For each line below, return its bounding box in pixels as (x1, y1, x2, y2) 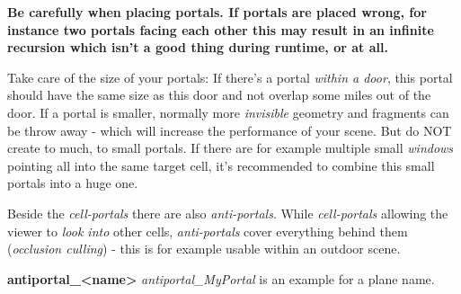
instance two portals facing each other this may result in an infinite (7, 20, 434, 39)
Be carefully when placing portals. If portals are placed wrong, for (7, 3, 427, 21)
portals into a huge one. (7, 174, 138, 192)
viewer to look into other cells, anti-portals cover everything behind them (7, 221, 408, 240)
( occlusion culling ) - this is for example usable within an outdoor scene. (7, 239, 401, 258)
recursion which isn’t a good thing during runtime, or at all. (7, 38, 388, 57)
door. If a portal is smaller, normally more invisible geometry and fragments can (7, 102, 449, 121)
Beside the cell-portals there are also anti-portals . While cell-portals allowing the (7, 203, 448, 222)
